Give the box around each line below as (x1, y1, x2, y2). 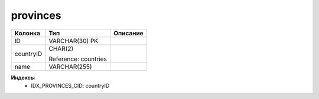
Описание (113, 29, 144, 37)
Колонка (14, 29, 41, 37)
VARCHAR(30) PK (48, 37, 99, 45)
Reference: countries (48, 55, 108, 63)
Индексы (11, 74, 35, 81)
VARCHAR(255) (48, 62, 92, 71)
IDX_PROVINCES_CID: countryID (31, 82, 110, 89)
